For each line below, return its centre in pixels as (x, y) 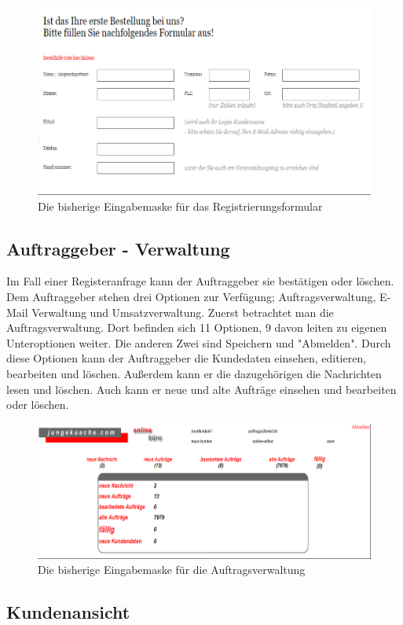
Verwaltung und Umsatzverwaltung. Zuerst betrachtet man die (183, 312)
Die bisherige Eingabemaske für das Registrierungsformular (180, 206)
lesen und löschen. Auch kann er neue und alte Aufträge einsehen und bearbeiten (201, 389)
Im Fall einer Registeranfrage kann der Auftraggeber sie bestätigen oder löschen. (200, 281)
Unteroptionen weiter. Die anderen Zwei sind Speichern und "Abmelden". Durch (199, 342)
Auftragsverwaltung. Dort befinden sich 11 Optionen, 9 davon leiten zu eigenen (197, 327)
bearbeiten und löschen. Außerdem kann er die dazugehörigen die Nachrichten (194, 373)
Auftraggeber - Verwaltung (118, 248)
